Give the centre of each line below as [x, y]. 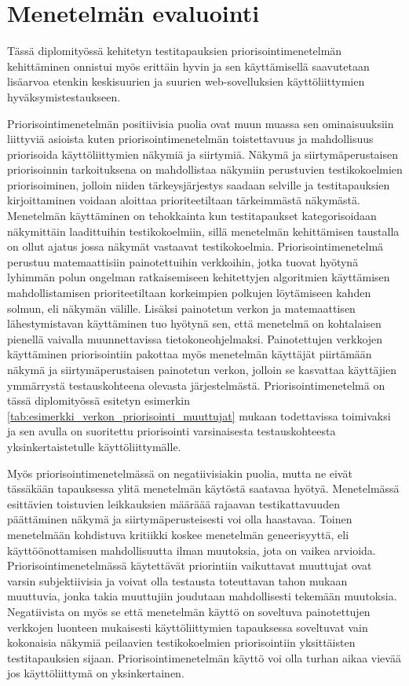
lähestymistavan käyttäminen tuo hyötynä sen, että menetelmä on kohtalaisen [194, 323]
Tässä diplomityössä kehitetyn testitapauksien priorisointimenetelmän [175, 51]
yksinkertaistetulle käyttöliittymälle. [94, 446]
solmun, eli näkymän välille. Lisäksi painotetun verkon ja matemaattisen [181, 308]
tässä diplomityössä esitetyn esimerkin [99, 400]
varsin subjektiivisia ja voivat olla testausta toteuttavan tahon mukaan [177, 580]
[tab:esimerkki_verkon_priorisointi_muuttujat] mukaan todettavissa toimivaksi [199, 415]
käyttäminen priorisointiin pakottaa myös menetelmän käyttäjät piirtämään [190, 354]
